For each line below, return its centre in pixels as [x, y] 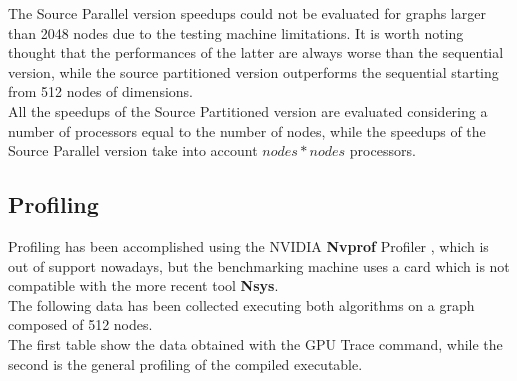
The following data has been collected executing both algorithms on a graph [241, 304]
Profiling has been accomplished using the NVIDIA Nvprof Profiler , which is [248, 245]
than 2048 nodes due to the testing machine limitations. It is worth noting [236, 32]
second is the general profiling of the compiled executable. [185, 363]
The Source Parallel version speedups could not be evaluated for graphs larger [247, 13]
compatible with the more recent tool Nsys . [143, 285]
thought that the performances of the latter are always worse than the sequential [256, 52]
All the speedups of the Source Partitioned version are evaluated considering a [248, 110]
